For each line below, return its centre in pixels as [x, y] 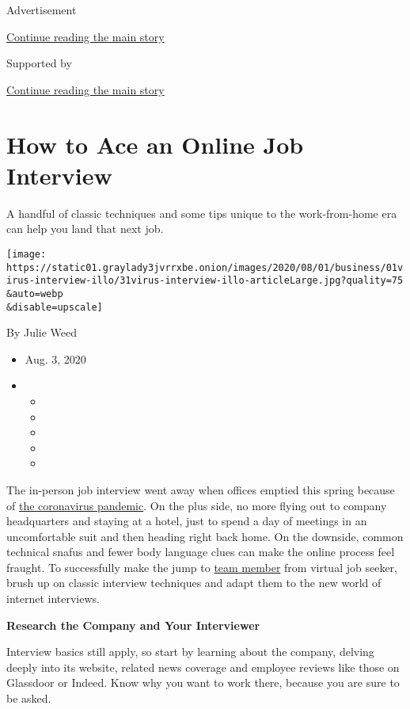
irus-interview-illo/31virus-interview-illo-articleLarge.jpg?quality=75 [205, 281]
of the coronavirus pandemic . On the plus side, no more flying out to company [197, 505]
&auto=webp [35, 294]
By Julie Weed [42, 332]
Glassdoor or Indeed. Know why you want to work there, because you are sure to [203, 682]
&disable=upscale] [55, 307]
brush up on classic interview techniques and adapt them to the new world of [194, 583]
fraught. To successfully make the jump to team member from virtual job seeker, [202, 567]
